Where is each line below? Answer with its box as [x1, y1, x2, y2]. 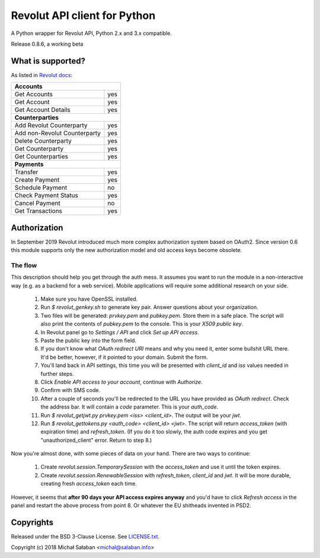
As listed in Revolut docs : [11, 71, 73, 78]
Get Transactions [14, 207, 62, 215]
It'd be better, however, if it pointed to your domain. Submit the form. [40, 353, 208, 361]
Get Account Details [14, 106, 71, 114]
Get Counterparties [14, 152, 68, 161]
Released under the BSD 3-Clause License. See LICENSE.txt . [11, 533, 160, 540]
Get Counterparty [14, 145, 64, 153]
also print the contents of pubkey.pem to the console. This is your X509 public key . [40, 320, 244, 327]
